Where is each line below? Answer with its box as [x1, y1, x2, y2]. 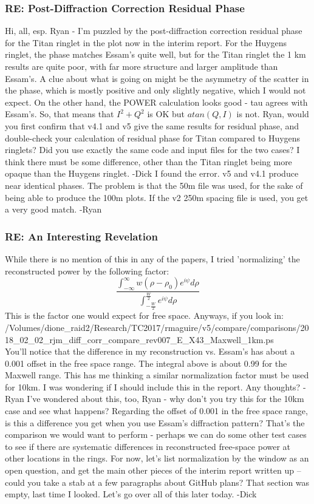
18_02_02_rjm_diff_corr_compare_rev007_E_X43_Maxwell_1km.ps [5, 333, 274, 346]
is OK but [147, 107, 185, 120]
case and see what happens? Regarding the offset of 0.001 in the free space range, [5, 404, 308, 417]
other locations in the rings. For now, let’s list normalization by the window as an [5, 452, 309, 465]
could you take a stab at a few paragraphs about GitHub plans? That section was [5, 475, 310, 488]
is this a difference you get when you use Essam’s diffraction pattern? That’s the [5, 416, 305, 429]
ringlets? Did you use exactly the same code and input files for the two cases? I [5, 143, 300, 156]
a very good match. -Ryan [5, 203, 102, 216]
